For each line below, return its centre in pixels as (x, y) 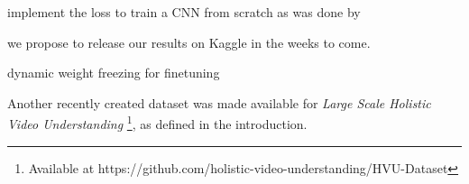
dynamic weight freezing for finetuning (114, 73)
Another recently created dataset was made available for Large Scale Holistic (219, 102)
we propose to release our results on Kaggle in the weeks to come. (189, 42)
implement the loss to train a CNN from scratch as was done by (184, 12)
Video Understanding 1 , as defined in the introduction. (157, 123)
